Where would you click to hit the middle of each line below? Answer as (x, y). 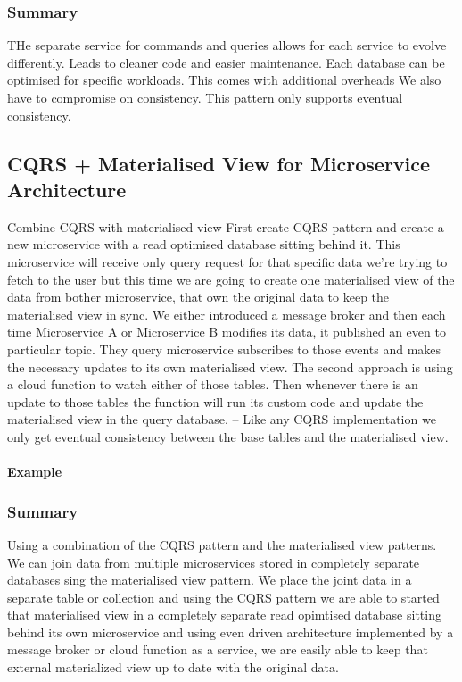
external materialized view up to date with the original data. (173, 667)
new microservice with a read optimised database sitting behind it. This (204, 244)
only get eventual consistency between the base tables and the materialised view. (228, 436)
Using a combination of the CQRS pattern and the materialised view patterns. (222, 544)
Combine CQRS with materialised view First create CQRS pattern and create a (226, 226)
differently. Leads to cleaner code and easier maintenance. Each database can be (226, 62)
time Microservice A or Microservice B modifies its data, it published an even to (227, 332)
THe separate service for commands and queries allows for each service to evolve (227, 45)
